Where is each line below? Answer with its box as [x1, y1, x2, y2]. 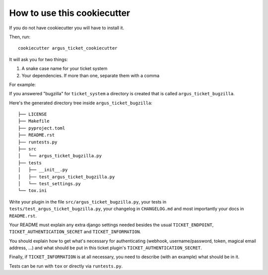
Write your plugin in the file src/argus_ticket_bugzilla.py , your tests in [9, 199, 167, 205]
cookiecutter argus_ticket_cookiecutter [18, 45, 118, 51]
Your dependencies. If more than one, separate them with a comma [21, 72, 160, 78]
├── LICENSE [18, 112, 47, 117]
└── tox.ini [18, 188, 47, 194]
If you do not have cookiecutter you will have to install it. [9, 25, 124, 31]
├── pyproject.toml [18, 125, 66, 131]
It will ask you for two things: [9, 56, 68, 62]
